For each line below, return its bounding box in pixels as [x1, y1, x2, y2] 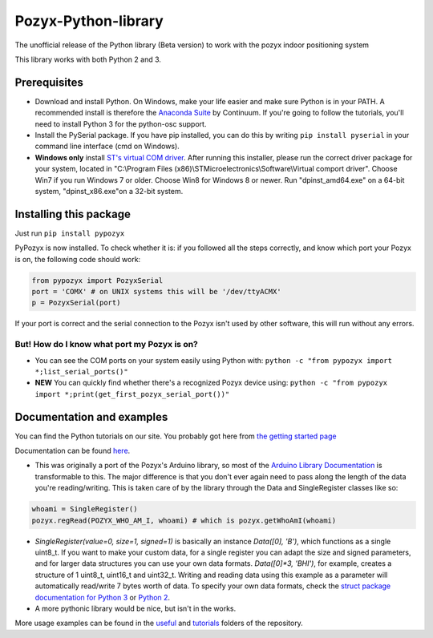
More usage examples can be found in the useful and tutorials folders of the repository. [14, 618, 304, 628]
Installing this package [14, 207, 132, 220]
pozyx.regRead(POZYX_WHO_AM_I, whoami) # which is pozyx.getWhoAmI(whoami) [31, 515, 337, 525]
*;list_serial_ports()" [34, 367, 128, 376]
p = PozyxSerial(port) [31, 298, 121, 308]
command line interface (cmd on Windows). [34, 141, 180, 151]
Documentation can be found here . [14, 446, 131, 456]
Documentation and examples [14, 410, 168, 424]
